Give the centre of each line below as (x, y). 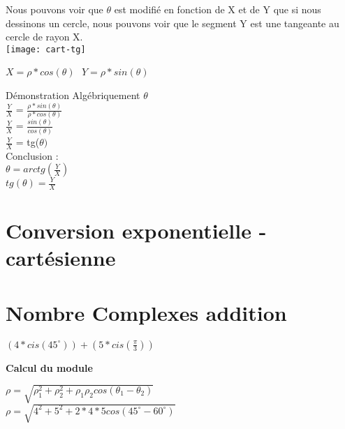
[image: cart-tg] (46, 49)
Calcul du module (49, 367)
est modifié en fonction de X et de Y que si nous (218, 9)
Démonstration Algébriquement (73, 95)
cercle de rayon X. (44, 37)
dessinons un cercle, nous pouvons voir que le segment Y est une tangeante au (172, 23)
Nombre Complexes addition (146, 312)
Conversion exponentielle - (136, 231)
